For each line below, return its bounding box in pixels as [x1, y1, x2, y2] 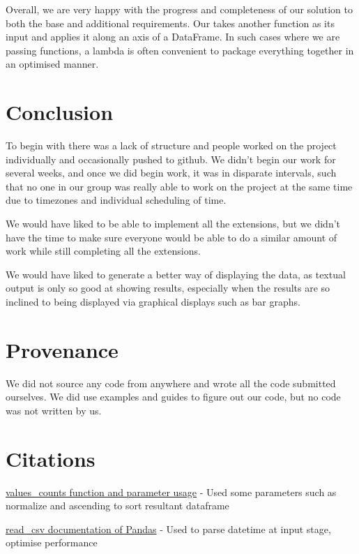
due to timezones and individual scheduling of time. [6, 193, 227, 207]
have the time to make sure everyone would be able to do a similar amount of [6, 230, 337, 244]
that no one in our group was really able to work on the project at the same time [6, 179, 353, 193]
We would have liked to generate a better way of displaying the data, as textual [6, 267, 346, 281]
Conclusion [6, 98, 114, 126]
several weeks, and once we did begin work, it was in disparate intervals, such [6, 165, 337, 180]
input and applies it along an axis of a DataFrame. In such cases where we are [6, 29, 340, 44]
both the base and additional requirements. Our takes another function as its [6, 15, 335, 30]
